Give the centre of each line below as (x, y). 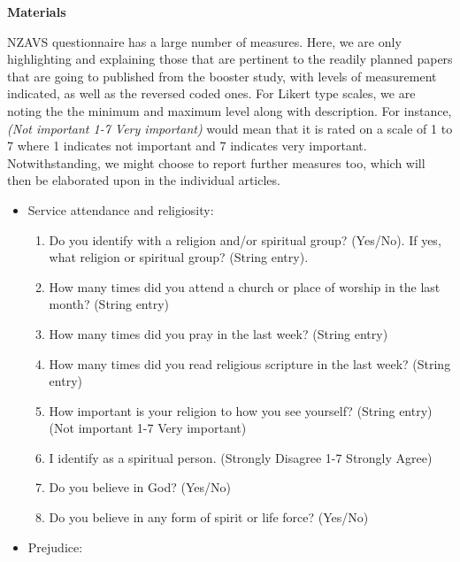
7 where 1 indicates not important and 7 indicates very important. (187, 146)
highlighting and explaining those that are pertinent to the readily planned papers (230, 59)
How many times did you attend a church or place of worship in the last (245, 286)
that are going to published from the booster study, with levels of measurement (222, 76)
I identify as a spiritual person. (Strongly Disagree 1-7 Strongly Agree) (241, 457)
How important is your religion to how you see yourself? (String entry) (241, 410)
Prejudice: (55, 547)
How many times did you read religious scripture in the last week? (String (250, 363)
